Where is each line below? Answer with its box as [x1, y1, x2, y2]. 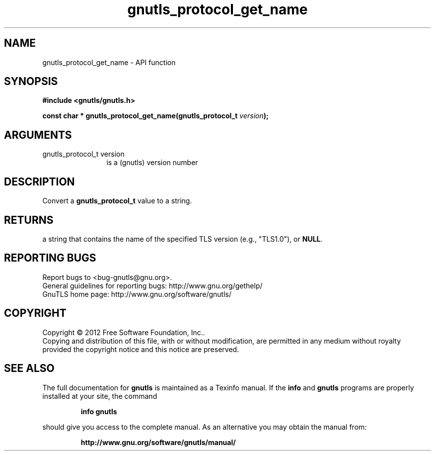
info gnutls [80, 407, 117, 416]
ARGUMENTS [4, 128, 72, 141]
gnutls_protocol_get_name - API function [42, 58, 176, 67]
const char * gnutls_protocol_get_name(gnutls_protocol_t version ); [42, 111, 269, 120]
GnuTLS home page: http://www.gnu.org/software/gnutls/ [42, 289, 231, 298]
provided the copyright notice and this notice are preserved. [42, 345, 239, 354]
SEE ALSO [4, 362, 55, 375]
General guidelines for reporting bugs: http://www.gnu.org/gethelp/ [42, 281, 263, 290]
